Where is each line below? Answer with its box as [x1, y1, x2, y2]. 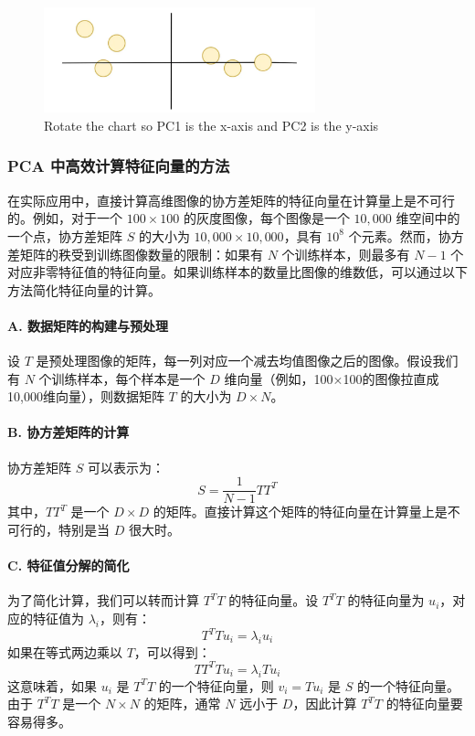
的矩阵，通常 [143, 694, 221, 713]
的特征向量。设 [228, 591, 319, 610]
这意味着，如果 [7, 676, 97, 695]
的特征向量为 [347, 591, 425, 610]
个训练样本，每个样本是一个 [38, 368, 206, 388]
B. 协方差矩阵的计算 [7, 422, 130, 442]
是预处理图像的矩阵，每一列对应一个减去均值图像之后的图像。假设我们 [36, 351, 459, 370]
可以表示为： [87, 457, 164, 476]
